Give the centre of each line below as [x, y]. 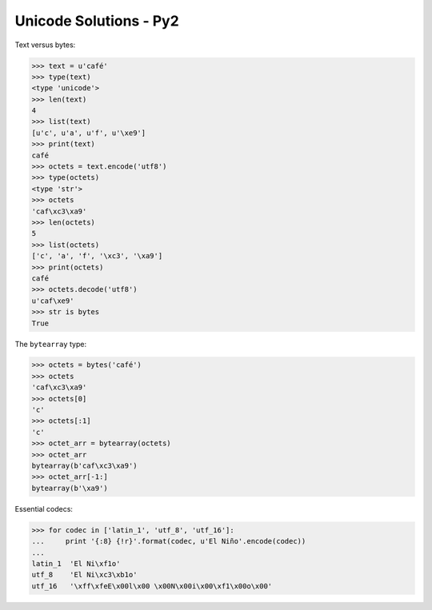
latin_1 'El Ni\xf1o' [76, 563]
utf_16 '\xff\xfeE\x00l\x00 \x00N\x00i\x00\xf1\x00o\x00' [152, 586]
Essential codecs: [44, 508]
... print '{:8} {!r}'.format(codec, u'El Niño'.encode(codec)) [169, 541]
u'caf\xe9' [53, 301]
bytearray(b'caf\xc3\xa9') [84, 466]
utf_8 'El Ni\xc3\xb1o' [84, 575]
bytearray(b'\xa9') [70, 488]
